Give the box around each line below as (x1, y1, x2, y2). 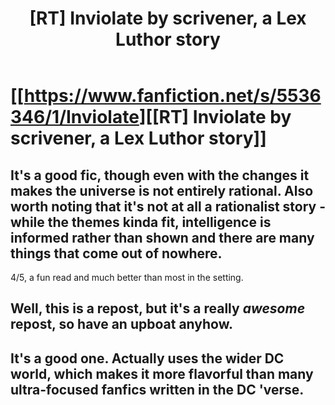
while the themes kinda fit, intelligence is (10, 213, 272, 231)
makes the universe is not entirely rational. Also (10, 182, 314, 199)
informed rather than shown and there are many (10, 229, 315, 246)
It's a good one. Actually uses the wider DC (10, 350, 285, 367)
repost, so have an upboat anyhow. (10, 316, 233, 333)
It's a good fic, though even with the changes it (10, 167, 310, 184)
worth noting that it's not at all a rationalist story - (10, 198, 326, 215)
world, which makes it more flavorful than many (10, 365, 314, 382)
